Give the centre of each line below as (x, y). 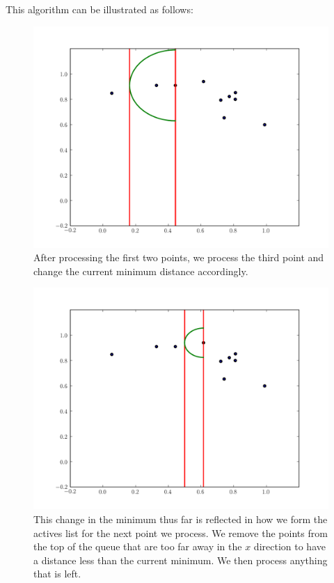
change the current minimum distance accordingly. (141, 271)
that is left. (57, 574)
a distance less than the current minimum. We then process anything (181, 560)
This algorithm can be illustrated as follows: (100, 9)
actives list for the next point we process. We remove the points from (181, 533)
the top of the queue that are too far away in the (138, 546)
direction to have (289, 546)
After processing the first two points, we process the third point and (179, 257)
